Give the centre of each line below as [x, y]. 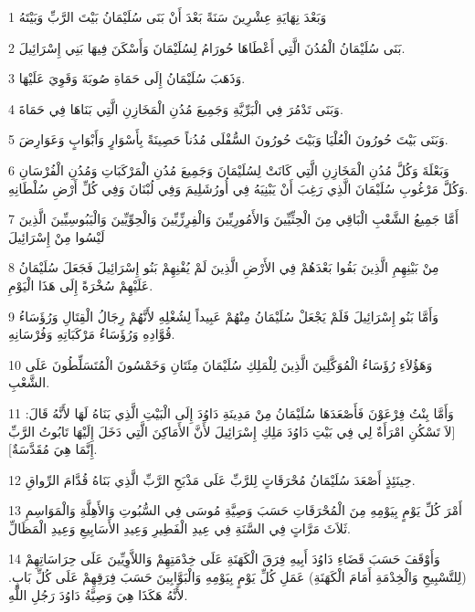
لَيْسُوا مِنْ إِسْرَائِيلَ [57, 236]
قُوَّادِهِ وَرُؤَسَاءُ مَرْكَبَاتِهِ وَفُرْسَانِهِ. [92, 334]
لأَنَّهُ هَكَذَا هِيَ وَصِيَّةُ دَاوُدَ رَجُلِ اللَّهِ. [98, 594]
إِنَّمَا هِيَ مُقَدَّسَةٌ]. [53, 449]
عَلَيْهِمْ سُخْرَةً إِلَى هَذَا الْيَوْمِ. [81, 285]
